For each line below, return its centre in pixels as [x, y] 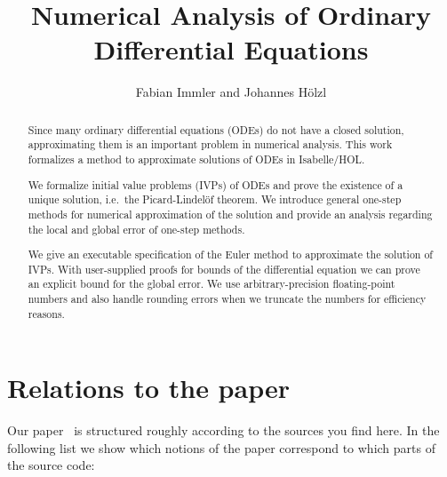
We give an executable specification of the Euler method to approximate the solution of [230, 254]
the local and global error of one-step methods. [136, 229]
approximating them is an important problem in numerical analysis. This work [210, 144]
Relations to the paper [148, 388]
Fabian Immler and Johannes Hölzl [231, 92]
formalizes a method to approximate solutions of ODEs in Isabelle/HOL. [196, 159]
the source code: [51, 465]
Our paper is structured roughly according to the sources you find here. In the [223, 430]
